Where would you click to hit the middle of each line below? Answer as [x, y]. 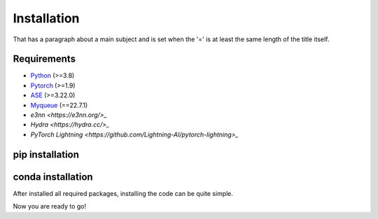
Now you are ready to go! [50, 206]
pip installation [46, 154]
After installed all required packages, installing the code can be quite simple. [123, 193]
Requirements [44, 59]
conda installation [53, 177]
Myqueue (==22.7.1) [59, 105]
